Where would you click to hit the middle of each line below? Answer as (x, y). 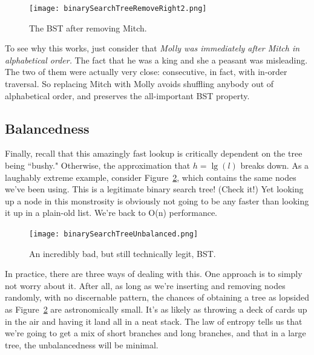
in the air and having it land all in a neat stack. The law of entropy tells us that (154, 321)
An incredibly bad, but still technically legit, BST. (123, 253)
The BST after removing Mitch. (88, 28)
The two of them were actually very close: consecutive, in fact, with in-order (146, 72)
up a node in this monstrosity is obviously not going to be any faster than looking (157, 200)
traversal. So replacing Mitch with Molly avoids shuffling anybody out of (139, 84)
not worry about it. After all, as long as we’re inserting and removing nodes (145, 285)
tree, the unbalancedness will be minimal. (82, 344)
